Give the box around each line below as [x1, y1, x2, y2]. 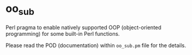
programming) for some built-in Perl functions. [5, 30, 120, 37]
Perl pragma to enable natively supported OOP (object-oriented [5, 23, 162, 31]
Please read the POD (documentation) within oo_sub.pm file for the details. [5, 41, 186, 49]
